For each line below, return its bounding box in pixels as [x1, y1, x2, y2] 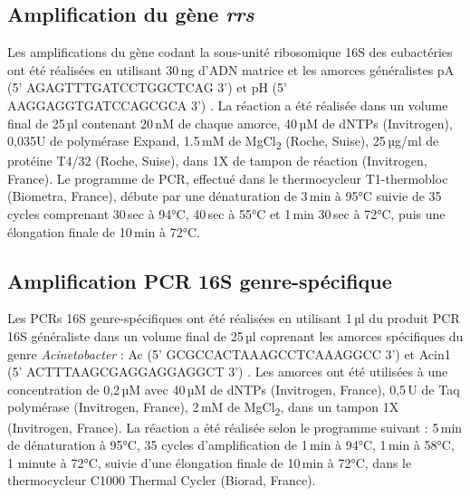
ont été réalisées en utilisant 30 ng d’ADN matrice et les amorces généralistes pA [7, 60, 455, 79]
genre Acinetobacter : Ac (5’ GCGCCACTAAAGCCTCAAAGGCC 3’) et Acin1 [7, 344, 451, 363]
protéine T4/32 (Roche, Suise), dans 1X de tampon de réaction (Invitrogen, [7, 151, 427, 170]
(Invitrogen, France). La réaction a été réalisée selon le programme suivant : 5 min [7, 417, 463, 436]
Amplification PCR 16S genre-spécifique [7, 266, 392, 294]
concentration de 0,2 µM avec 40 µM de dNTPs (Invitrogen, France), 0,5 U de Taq [7, 379, 460, 398]
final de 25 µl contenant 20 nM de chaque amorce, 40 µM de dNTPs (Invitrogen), [7, 113, 453, 132]
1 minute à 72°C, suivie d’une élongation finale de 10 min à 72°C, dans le [7, 453, 412, 472]
